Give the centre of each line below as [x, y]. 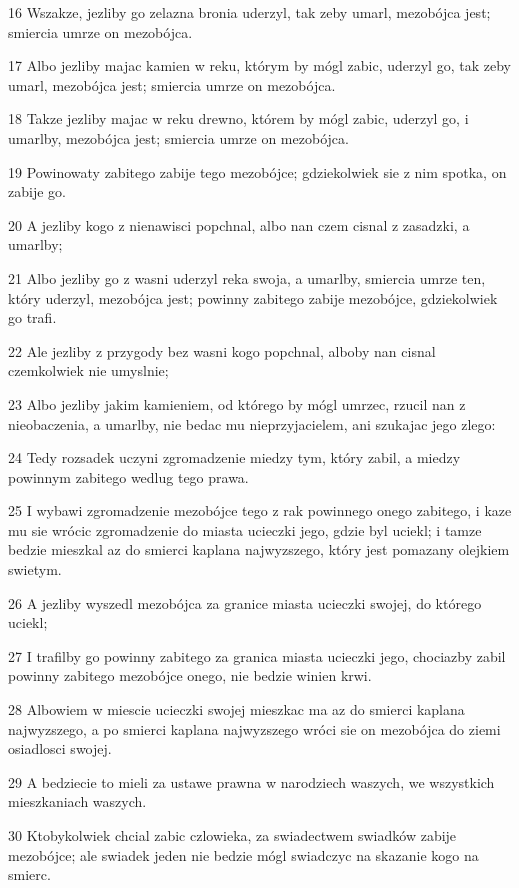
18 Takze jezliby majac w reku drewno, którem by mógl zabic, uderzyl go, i [238, 118]
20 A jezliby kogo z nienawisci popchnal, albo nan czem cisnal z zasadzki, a [239, 224]
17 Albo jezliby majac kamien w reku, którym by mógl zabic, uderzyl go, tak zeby [259, 65]
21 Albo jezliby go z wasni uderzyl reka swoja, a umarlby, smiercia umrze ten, [247, 277]
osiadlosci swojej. [60, 748]
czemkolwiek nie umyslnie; [88, 370]
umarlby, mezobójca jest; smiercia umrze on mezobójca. [178, 137]
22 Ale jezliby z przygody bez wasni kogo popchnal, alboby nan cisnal [222, 350]
